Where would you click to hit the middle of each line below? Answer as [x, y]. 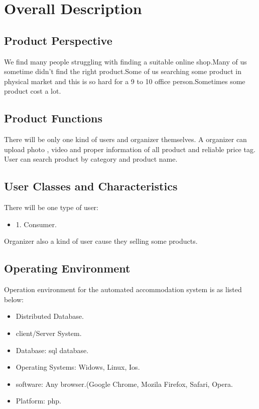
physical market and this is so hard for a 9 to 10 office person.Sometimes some [125, 81]
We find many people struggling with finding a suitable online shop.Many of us [125, 61]
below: [14, 299]
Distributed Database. [50, 316]
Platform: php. [38, 401]
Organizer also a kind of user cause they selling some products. [101, 241]
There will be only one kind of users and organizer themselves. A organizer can [125, 139]
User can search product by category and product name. [91, 159]
